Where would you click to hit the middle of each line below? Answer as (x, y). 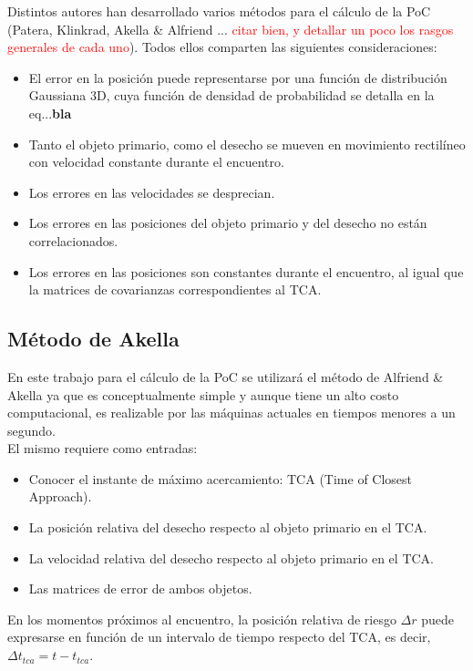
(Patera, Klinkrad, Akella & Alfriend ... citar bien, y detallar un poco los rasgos (231, 29)
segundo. (31, 430)
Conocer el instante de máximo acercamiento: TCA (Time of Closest (221, 478)
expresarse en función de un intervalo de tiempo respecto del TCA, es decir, (219, 637)
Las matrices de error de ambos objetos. (140, 588)
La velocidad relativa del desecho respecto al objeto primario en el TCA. (231, 557)
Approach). (60, 496)
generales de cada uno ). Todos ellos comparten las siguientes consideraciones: (222, 47)
